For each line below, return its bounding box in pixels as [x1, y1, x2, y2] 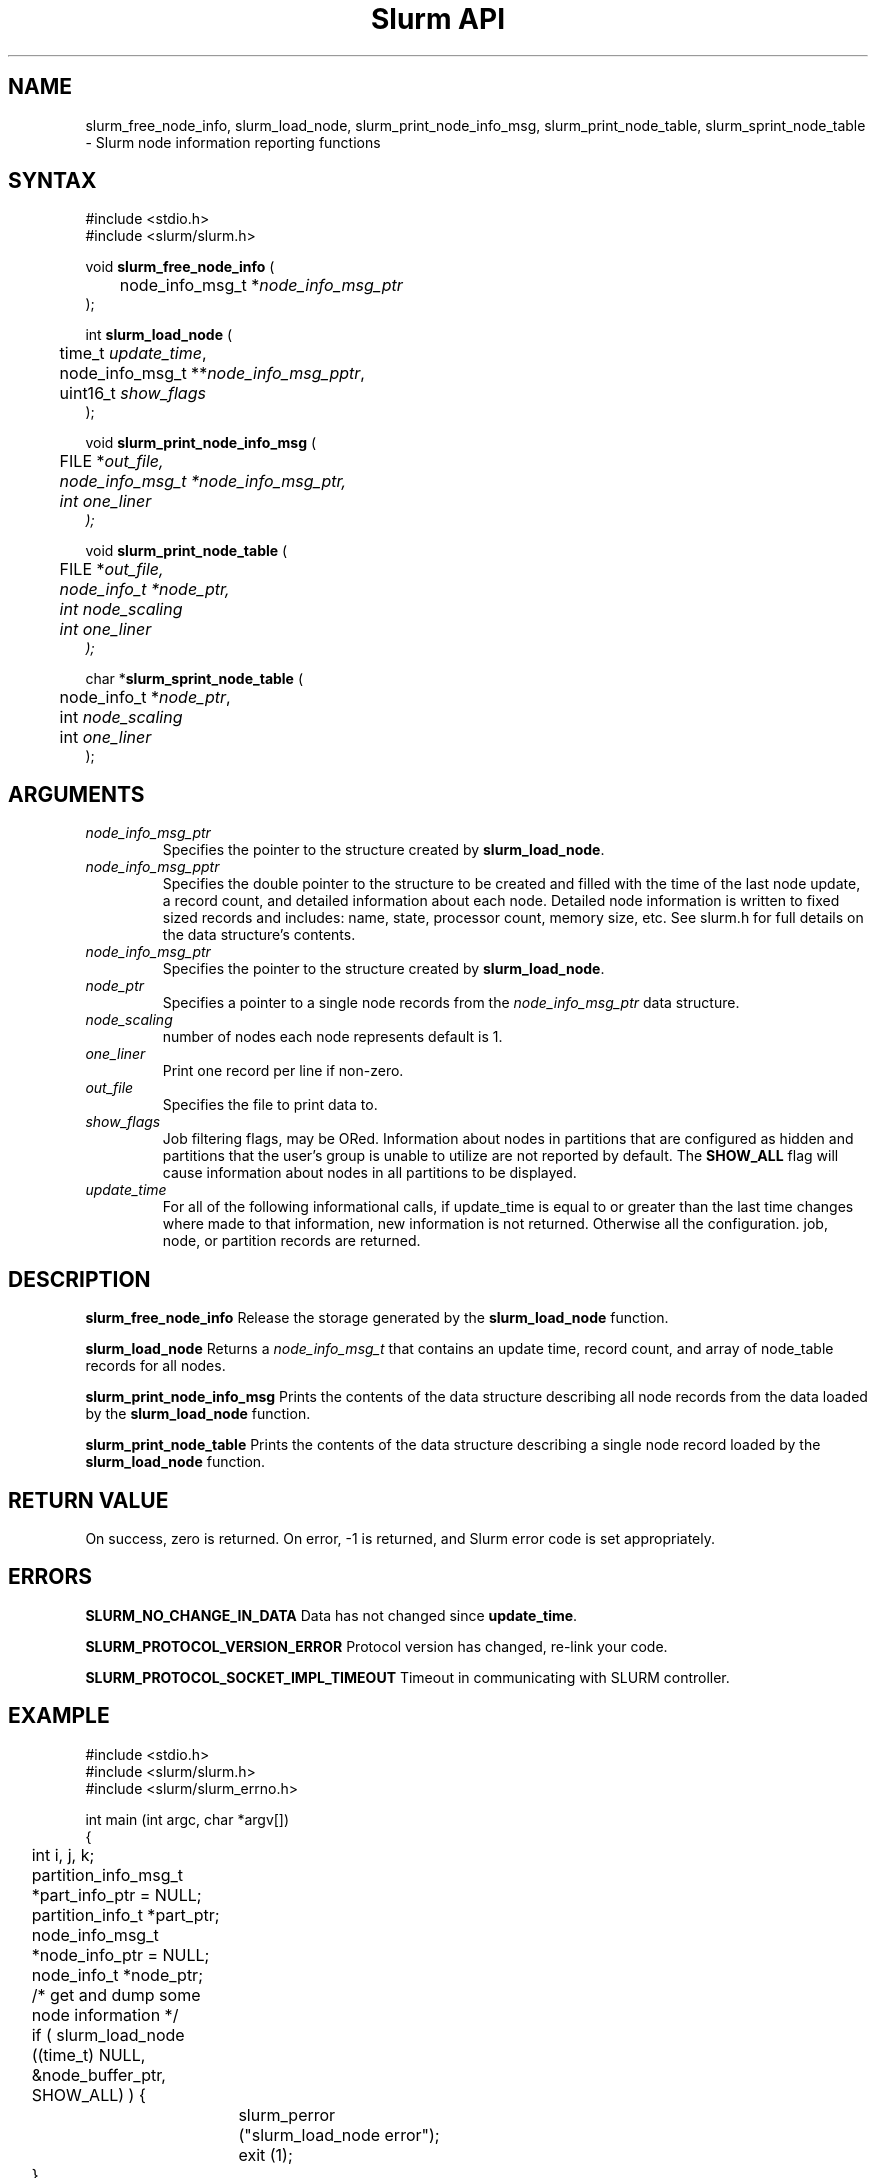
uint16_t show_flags [59, 383, 206, 404]
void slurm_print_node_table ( [85, 542, 288, 560]
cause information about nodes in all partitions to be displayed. [162, 1164, 577, 1182]
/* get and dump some [31, 1984, 201, 2005]
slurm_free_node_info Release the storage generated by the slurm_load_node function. [85, 1309, 669, 1327]
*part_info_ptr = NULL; [31, 1884, 202, 1905]
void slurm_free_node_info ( [85, 258, 275, 276]
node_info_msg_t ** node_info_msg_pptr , [59, 363, 365, 384]
